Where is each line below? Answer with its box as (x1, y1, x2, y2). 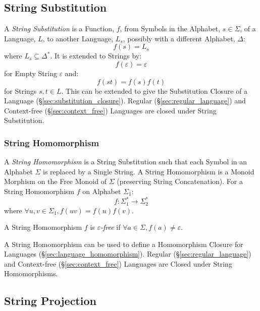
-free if (100, 222, 121, 232)
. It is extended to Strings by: (50, 50, 142, 61)
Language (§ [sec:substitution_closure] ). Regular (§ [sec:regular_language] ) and (4, 95, 246, 106)
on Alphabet (82, 185, 121, 196)
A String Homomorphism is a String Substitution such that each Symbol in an (4, 156, 247, 167)
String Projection (4, 293, 96, 308)
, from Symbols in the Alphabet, (120, 23, 221, 34)
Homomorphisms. (4, 268, 58, 279)
